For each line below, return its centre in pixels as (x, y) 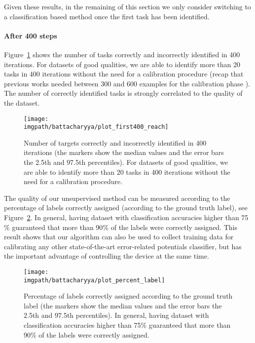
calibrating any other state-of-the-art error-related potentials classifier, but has (123, 246)
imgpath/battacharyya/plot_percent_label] (94, 280)
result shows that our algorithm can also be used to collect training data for (119, 237)
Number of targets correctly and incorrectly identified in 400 (115, 142)
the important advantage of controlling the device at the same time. (107, 256)
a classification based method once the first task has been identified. (107, 16)
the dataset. (22, 102)
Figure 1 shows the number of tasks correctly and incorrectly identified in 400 (122, 54)
